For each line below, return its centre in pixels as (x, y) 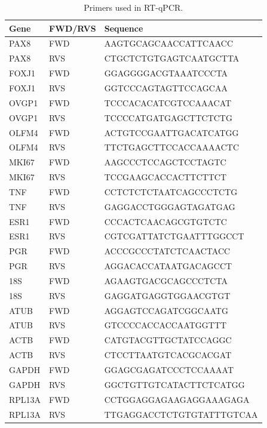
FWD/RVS (73, 28)
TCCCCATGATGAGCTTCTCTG (168, 117)
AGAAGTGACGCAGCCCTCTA (166, 280)
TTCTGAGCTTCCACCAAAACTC (172, 147)
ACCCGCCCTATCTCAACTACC (167, 251)
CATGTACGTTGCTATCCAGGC (168, 340)
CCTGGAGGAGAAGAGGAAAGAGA (177, 399)
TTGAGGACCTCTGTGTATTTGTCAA (181, 414)
